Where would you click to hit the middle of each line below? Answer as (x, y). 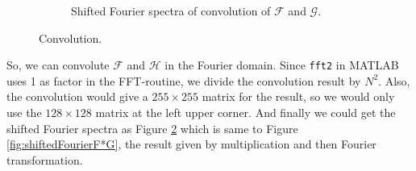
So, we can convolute (58, 65)
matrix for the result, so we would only (298, 96)
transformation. (45, 159)
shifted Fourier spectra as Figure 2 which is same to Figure (152, 128)
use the (24, 113)
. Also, (394, 80)
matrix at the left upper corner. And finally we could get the (245, 113)
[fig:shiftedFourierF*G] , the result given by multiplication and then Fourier (191, 144)
